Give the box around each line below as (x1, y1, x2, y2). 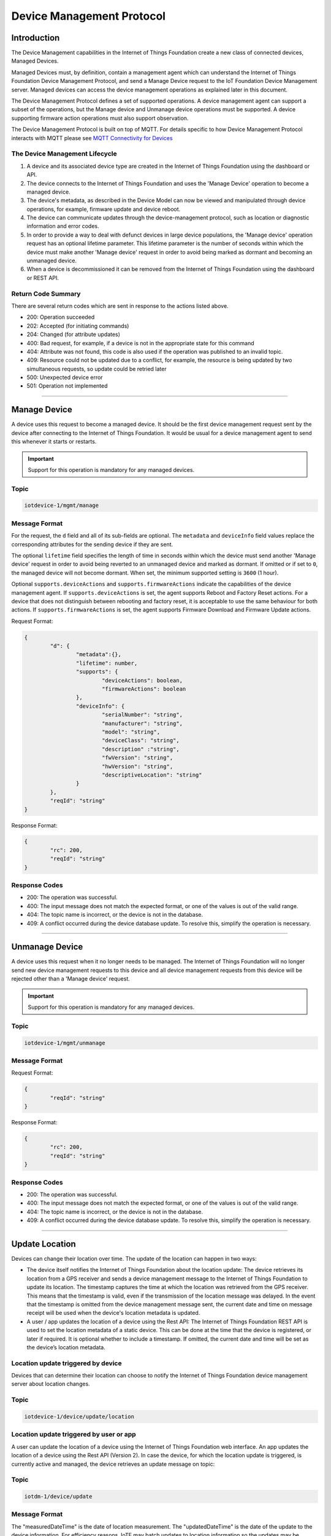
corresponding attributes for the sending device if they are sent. (11, 541, 173, 548)
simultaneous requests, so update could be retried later (26, 365, 167, 372)
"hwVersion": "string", (101, 762, 173, 770)
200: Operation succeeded (26, 313, 95, 321)
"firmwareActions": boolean (101, 686, 186, 692)
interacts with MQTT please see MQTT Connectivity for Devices (11, 134, 173, 141)
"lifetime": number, (75, 659, 138, 667)
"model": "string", (101, 729, 161, 735)
